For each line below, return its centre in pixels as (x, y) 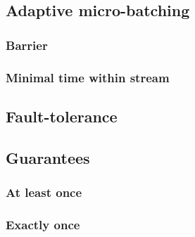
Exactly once (43, 224)
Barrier (27, 45)
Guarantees (48, 157)
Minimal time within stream (88, 77)
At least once (44, 192)
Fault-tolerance (62, 116)
